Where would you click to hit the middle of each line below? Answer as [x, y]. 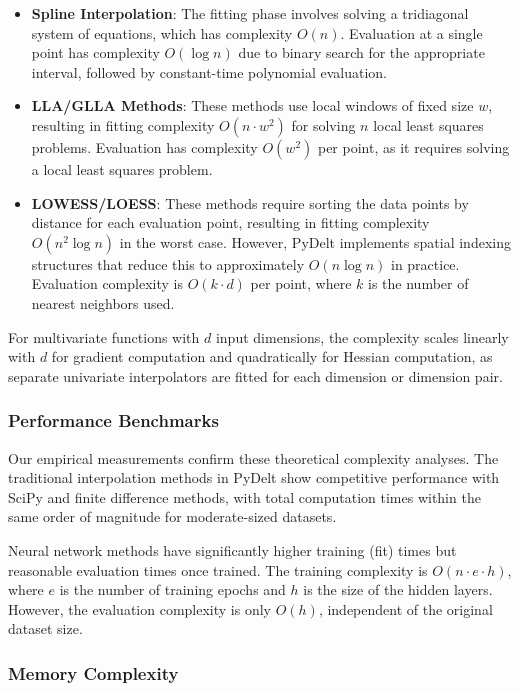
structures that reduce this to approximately [168, 263]
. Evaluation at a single [411, 32]
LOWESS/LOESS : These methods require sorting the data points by [250, 202]
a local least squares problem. [122, 168]
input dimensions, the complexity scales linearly [362, 336]
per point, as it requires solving [413, 146]
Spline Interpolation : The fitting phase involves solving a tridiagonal [250, 13]
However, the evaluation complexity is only [139, 608]
